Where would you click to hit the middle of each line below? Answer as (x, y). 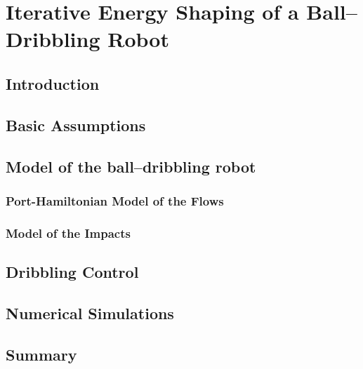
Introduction (53, 83)
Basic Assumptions (76, 125)
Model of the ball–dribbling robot (131, 166)
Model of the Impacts (68, 233)
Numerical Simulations (90, 313)
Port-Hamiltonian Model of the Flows (115, 200)
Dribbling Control (72, 271)
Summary (41, 354)
